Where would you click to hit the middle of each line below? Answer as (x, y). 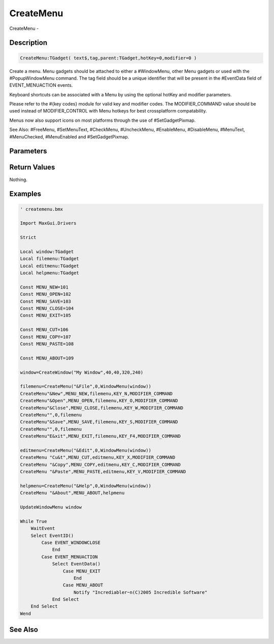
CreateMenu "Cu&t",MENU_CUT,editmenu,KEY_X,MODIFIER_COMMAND (98, 457)
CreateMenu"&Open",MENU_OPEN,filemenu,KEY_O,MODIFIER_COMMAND (99, 401)
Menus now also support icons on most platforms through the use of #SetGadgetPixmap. (102, 120)
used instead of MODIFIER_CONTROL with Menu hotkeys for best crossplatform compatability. (108, 111)
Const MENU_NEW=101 (44, 287)
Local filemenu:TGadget (50, 259)
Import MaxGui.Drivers (48, 223)
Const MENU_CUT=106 (44, 330)
